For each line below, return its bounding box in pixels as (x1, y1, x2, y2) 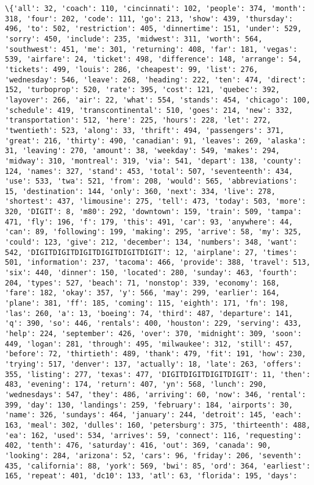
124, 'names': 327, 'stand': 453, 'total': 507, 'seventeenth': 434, (5, 167, 293, 176)
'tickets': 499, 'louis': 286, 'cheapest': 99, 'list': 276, (5, 65, 259, 74)
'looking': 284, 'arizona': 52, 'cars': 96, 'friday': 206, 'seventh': (5, 451, 302, 460)
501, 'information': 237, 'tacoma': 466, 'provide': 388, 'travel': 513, (5, 258, 311, 267)
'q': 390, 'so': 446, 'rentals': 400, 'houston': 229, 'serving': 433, (5, 319, 302, 328)
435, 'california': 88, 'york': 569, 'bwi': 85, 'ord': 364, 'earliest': (5, 461, 311, 470)
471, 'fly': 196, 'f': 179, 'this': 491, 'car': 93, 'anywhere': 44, (5, 217, 293, 226)
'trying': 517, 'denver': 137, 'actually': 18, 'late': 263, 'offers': (5, 359, 302, 368)
